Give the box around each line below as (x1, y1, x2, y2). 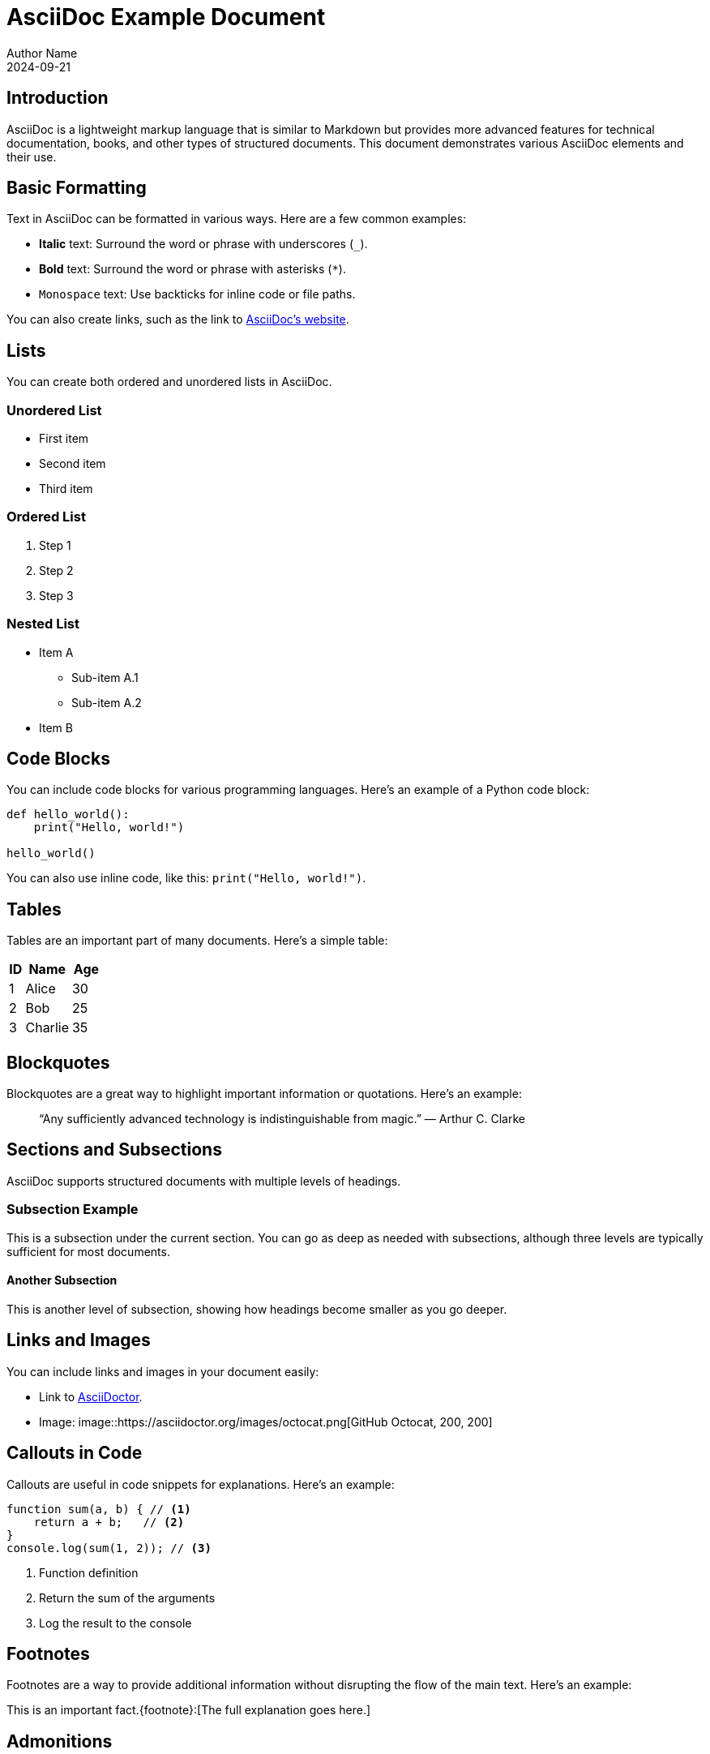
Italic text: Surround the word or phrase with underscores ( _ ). (39, 237, 368, 251)
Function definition (39, 1565, 139, 1580)
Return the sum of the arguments (39, 1590, 216, 1605)
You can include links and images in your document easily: (6, 1364, 319, 1379)
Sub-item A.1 (71, 670, 139, 684)
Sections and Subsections (6, 1139, 222, 1160)
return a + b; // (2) (33, 1515, 185, 1529)
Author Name (6, 45, 78, 60)
